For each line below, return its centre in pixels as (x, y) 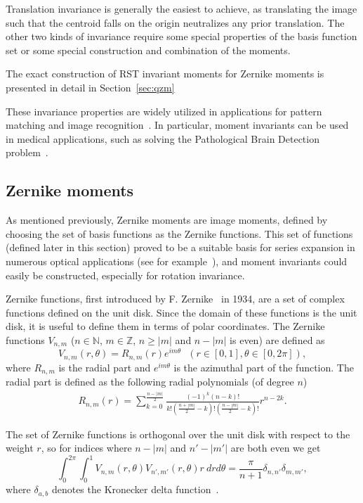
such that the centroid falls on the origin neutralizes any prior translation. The (175, 22)
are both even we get (276, 448)
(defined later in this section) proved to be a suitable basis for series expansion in (180, 247)
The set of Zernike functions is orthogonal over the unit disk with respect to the (178, 434)
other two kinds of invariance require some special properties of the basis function (181, 36)
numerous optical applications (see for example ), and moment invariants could (177, 261)
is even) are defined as (277, 339)
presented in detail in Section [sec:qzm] (90, 87)
